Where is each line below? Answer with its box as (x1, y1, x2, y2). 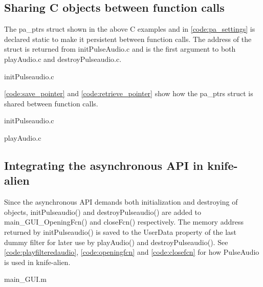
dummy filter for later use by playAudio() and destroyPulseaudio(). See (4, 236, 228, 247)
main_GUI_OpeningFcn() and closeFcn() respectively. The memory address (4, 216, 244, 227)
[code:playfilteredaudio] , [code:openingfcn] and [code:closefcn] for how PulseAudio (4, 247, 259, 257)
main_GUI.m (4, 274, 47, 284)
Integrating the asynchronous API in (4, 157, 204, 173)
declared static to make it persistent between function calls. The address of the (4, 33, 252, 44)
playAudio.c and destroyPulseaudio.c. (4, 53, 122, 64)
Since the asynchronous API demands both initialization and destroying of (4, 196, 238, 207)
